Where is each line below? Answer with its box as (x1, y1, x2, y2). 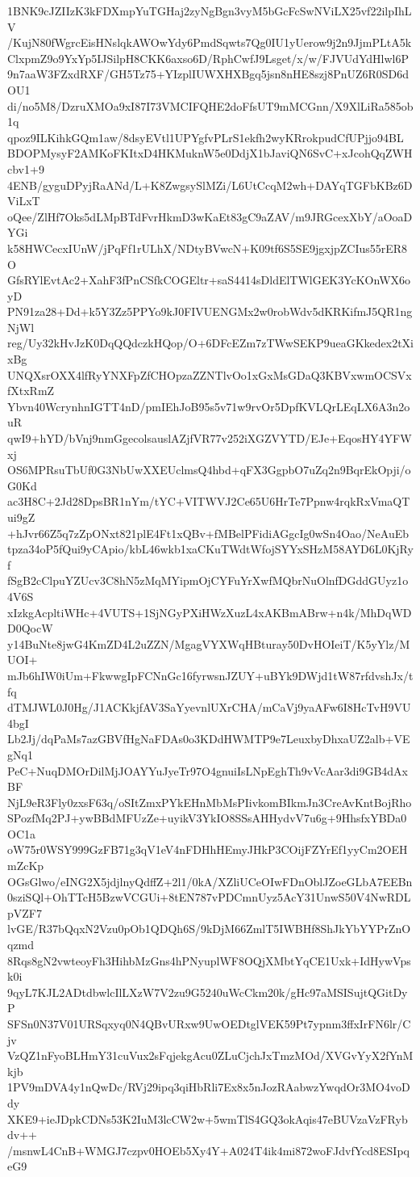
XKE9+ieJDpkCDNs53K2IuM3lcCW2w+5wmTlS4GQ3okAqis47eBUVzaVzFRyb (7, 1110, 408, 1127)
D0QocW (7, 620, 53, 637)
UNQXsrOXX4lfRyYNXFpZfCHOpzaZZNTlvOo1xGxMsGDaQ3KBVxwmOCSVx (7, 366, 412, 383)
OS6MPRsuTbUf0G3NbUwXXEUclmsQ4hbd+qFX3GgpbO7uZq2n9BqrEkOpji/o (7, 461, 411, 478)
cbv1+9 (7, 160, 44, 177)
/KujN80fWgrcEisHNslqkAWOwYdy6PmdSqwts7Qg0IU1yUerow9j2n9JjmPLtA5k (7, 34, 412, 51)
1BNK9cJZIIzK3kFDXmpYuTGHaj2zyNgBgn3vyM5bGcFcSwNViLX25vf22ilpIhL (7, 2, 412, 19)
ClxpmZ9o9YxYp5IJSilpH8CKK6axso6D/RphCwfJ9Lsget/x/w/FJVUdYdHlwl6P (7, 49, 410, 66)
